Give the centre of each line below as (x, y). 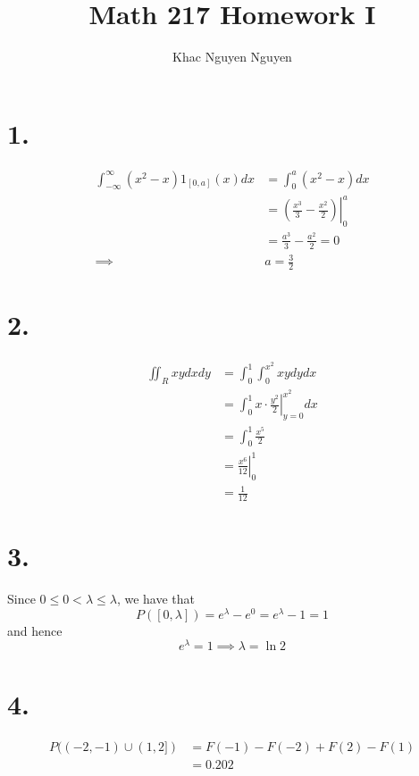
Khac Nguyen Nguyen (232, 57)
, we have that (155, 599)
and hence (35, 630)
